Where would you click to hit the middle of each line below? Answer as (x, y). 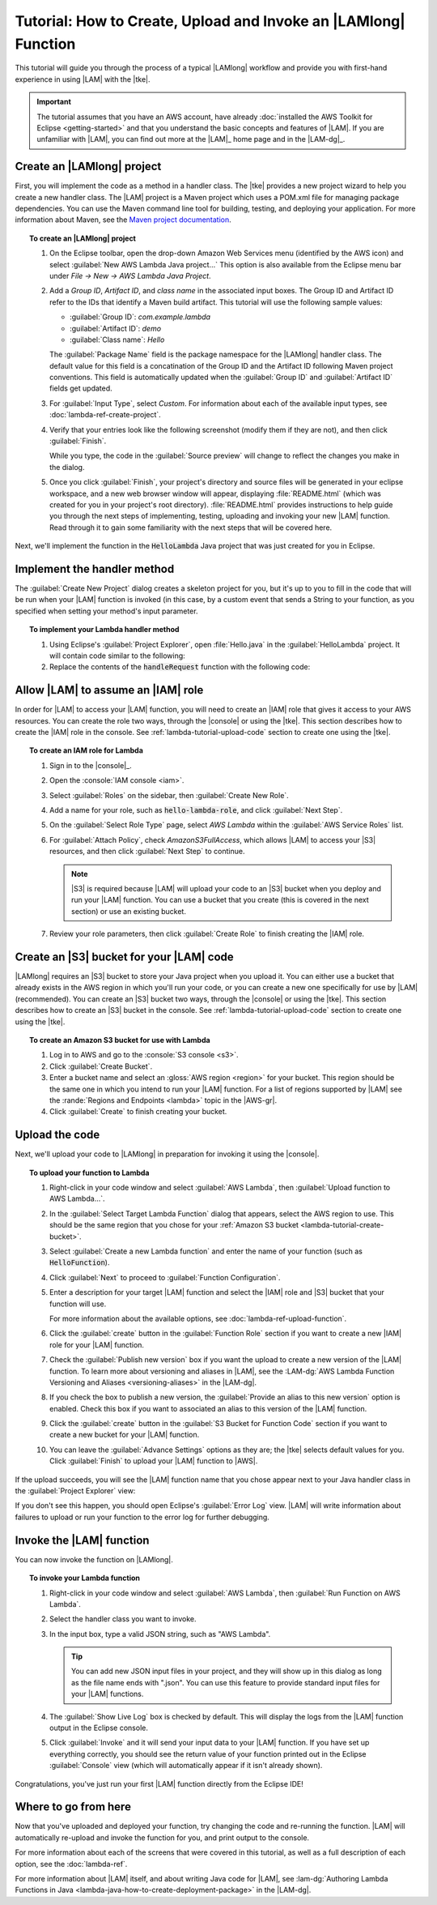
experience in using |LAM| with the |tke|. (83, 79)
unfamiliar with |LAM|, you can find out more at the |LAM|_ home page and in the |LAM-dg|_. (191, 139)
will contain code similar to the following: (117, 656)
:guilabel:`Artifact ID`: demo (116, 328)
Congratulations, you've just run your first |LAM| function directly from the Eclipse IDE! (159, 1783)
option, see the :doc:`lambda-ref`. (71, 1864)
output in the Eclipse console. (99, 1728)
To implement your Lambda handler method (104, 630)
